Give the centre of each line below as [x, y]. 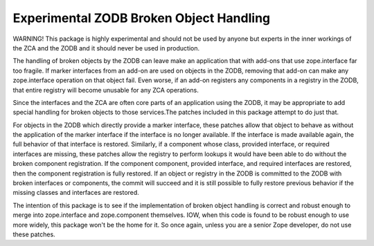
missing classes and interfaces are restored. [76, 193]
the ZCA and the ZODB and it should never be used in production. [106, 48]
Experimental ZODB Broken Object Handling [142, 18]
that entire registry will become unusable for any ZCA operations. [106, 90]
